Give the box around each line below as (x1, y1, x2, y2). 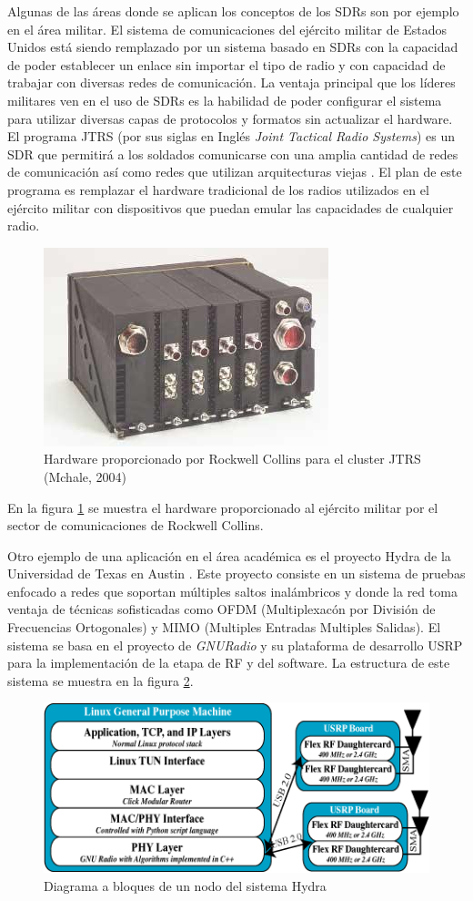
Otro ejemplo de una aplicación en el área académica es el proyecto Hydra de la (7, 546, 451, 565)
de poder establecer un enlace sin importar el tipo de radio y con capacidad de (7, 55, 446, 74)
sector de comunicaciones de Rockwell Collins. (7, 516, 264, 535)
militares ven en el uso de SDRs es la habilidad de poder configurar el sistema (7, 90, 442, 109)
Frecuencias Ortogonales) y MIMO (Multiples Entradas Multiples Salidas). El (7, 618, 441, 637)
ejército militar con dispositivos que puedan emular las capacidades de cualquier (7, 198, 454, 217)
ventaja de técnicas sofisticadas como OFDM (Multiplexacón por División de (7, 599, 436, 619)
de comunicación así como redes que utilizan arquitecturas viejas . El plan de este (7, 162, 462, 181)
